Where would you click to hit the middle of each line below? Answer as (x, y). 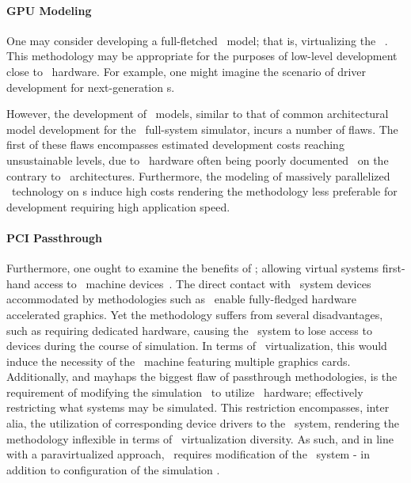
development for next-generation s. (91, 87)
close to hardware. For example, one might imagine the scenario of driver (186, 71)
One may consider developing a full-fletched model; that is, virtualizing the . (197, 40)
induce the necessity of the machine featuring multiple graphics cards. (179, 361)
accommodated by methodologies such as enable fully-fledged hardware (182, 299)
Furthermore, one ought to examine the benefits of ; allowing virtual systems (193, 268)
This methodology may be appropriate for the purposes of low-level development (202, 56)
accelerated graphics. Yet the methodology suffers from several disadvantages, (195, 314)
